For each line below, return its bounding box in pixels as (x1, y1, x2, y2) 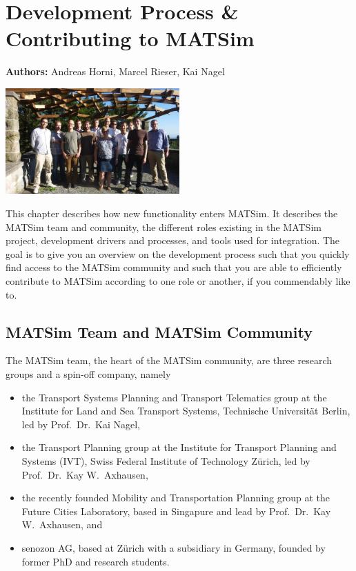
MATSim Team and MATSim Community (6, 321, 313, 342)
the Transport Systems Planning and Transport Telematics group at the (21, 390, 327, 404)
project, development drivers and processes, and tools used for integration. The (6, 233, 340, 248)
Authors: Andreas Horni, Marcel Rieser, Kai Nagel (6, 64, 225, 79)
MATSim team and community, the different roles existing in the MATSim (6, 219, 322, 234)
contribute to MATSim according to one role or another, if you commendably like (6, 274, 350, 288)
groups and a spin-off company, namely (6, 367, 171, 381)
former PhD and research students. (21, 554, 170, 568)
